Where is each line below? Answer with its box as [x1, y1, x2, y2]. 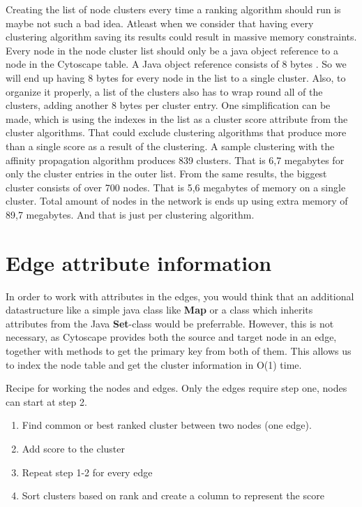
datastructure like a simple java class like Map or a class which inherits [6, 302, 313, 317]
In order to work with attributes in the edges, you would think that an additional [6, 288, 354, 303]
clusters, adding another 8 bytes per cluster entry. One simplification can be [6, 98, 331, 112]
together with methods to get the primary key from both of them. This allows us [6, 344, 352, 358]
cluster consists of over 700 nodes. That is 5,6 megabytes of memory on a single [6, 179, 346, 194]
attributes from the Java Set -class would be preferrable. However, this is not [6, 316, 334, 330]
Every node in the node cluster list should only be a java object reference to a [6, 43, 338, 57]
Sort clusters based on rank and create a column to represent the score [22, 488, 324, 503]
